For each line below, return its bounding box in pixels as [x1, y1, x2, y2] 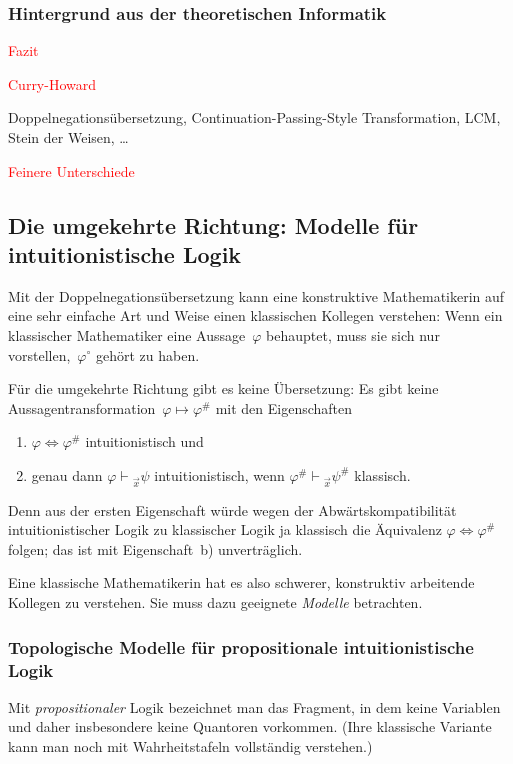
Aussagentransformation [8, 397, 156, 418]
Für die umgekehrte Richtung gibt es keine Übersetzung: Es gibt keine [8, 378, 439, 399]
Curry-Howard [8, 73, 97, 94]
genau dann [31, 464, 103, 485]
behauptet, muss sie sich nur [266, 324, 440, 345]
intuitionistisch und [85, 431, 204, 452]
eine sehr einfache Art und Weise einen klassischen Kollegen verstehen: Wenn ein [8, 305, 503, 326]
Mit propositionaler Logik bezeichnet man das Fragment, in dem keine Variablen [8, 696, 501, 717]
